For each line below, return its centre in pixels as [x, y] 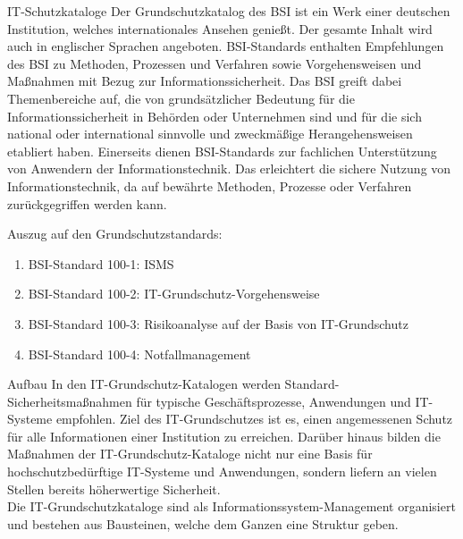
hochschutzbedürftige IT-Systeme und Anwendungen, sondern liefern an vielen [222, 472]
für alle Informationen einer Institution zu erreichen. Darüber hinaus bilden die [224, 436]
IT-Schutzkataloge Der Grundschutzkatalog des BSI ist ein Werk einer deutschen [229, 11]
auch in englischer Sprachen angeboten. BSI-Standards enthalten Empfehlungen [226, 46]
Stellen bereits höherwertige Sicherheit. [114, 488]
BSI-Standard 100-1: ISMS [101, 263]
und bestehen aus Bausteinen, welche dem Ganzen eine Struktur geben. [203, 523]
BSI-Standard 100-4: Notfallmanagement [139, 354]
